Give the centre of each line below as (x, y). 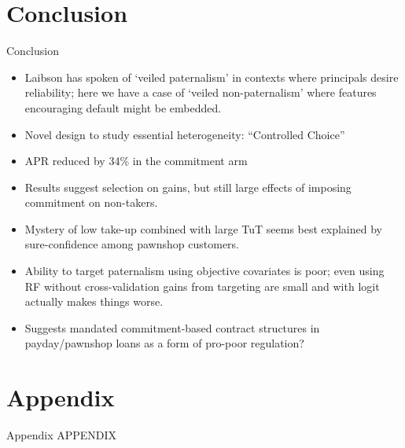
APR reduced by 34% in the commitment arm (136, 161)
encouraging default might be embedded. (123, 107)
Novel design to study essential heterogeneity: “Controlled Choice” (185, 134)
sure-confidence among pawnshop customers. (132, 244)
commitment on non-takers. (91, 202)
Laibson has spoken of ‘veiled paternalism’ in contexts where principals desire (212, 77)
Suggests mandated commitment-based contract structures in (172, 327)
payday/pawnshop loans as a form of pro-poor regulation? (164, 343)
